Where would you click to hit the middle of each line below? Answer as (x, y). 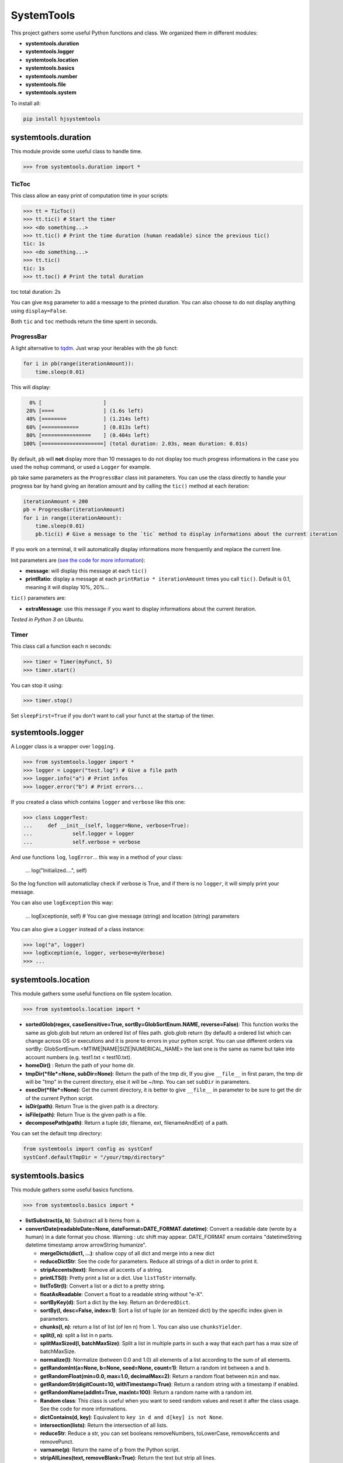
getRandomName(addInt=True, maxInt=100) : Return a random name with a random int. (147, 1392)
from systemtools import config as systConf (88, 1149)
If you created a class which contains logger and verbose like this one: (98, 802)
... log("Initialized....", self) (56, 870)
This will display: (31, 387)
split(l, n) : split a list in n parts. (77, 1335)
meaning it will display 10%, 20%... (67, 587)
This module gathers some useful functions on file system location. (92, 994)
